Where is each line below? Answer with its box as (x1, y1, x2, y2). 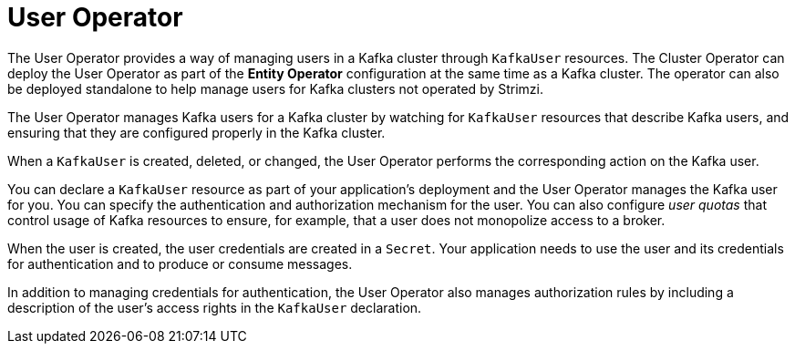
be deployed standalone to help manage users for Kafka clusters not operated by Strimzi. (7, 80, 544, 97)
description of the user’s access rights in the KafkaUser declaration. (7, 299, 422, 315)
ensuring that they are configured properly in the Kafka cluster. (7, 124, 386, 140)
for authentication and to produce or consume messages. (7, 255, 353, 272)
